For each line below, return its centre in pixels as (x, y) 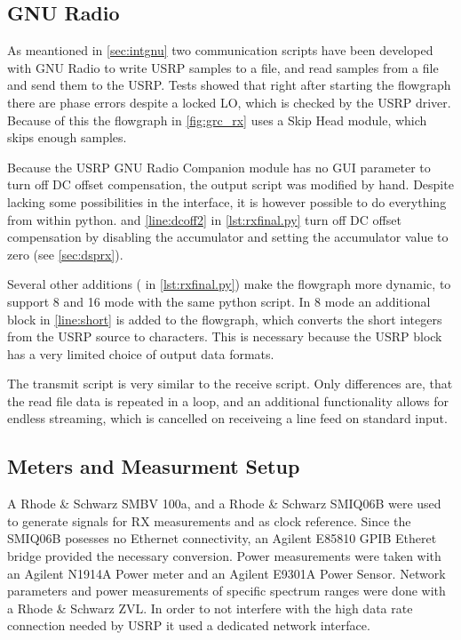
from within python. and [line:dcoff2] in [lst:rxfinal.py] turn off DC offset (204, 219)
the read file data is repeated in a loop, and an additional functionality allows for (228, 400)
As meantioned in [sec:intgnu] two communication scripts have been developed (220, 50)
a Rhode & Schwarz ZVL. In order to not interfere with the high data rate (210, 608)
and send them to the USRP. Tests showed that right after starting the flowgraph (229, 85)
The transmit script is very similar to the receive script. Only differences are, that (230, 384)
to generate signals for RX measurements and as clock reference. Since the (209, 520)
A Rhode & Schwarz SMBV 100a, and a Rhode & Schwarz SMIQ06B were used (224, 504)
